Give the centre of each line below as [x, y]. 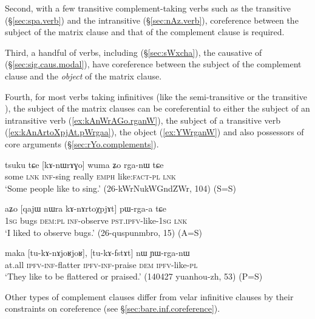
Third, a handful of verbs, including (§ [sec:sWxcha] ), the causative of [134, 52]
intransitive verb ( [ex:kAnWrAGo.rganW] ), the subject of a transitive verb [143, 120]
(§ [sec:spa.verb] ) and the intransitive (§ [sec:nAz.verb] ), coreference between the [152, 20]
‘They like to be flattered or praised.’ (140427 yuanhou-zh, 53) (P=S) [134, 276]
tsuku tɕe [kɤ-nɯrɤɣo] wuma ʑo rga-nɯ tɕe [84, 164]
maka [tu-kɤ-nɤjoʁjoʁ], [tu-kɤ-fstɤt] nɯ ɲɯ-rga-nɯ [97, 253]
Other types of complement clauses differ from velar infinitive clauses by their [149, 296]
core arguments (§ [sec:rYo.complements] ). [82, 143]
